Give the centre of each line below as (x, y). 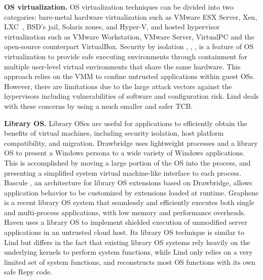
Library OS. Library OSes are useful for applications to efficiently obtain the (126, 123)
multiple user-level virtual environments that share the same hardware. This (122, 66)
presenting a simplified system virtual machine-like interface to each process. (123, 172)
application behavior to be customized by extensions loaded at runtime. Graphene (131, 192)
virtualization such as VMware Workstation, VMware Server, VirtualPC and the (129, 36)
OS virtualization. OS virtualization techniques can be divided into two (119, 7)
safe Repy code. (28, 272)
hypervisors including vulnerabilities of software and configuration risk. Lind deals (131, 96)
